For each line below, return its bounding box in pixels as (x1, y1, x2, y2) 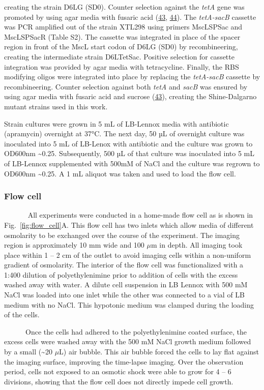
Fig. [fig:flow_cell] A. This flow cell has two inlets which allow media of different (4, 219, 254, 230)
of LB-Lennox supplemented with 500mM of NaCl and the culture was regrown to (4, 158, 260, 168)
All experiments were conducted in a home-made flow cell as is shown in (27, 209, 253, 220)
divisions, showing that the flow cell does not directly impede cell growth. (4, 376, 233, 386)
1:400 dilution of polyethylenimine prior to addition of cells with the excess (4, 269, 238, 280)
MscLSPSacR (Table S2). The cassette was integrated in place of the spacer (4, 31, 241, 42)
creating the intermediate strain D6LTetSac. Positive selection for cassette (4, 51, 234, 62)
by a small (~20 (4, 346, 52, 357)
